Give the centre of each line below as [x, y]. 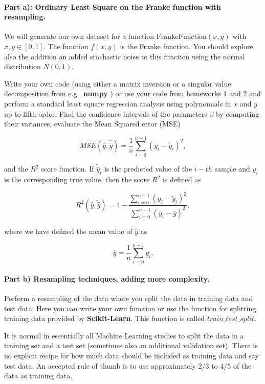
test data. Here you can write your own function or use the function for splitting [130, 308]
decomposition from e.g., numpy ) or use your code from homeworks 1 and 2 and [132, 93]
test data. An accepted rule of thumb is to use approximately [100, 365]
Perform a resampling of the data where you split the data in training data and [129, 298]
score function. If [68, 169]
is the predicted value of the [148, 169]
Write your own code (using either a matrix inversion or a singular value [118, 83]
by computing [238, 113]
